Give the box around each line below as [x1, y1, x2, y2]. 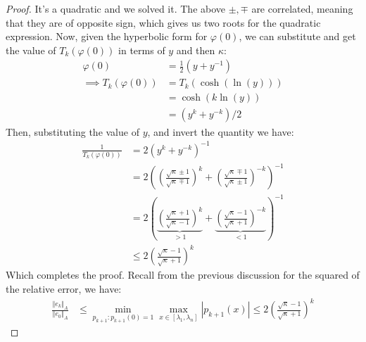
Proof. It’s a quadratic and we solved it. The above [6, 1, 226, 15]
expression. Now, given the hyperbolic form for [6, 29, 208, 44]
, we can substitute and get [239, 29, 356, 44]
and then [176, 42, 215, 57]
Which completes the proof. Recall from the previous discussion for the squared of [6, 267, 360, 282]
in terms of [118, 42, 165, 57]
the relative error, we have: [6, 281, 122, 296]
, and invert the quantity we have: [147, 124, 294, 139]
